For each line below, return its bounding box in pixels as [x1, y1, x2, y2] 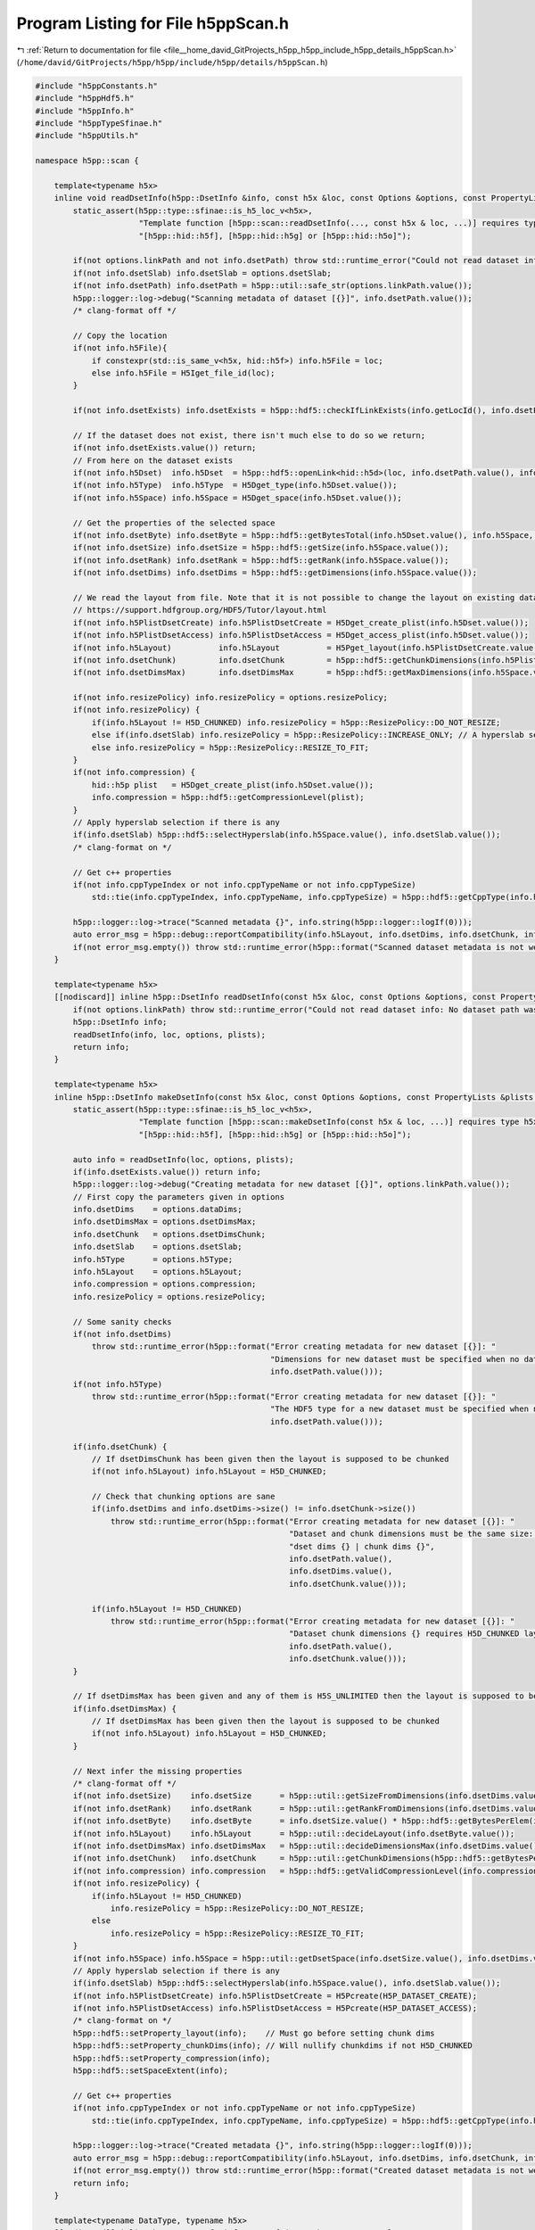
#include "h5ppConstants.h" [35, 80, 158, 91]
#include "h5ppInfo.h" [35, 105, 135, 116]
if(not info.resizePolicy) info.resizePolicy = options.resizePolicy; [72, 692, 388, 703]
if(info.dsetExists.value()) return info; [72, 1167, 262, 1177]
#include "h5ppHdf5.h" [35, 94, 135, 103]
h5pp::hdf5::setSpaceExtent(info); [72, 2066, 229, 2076]
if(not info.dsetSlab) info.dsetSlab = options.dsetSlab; [72, 268, 332, 278]
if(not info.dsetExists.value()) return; [72, 442, 257, 453]
